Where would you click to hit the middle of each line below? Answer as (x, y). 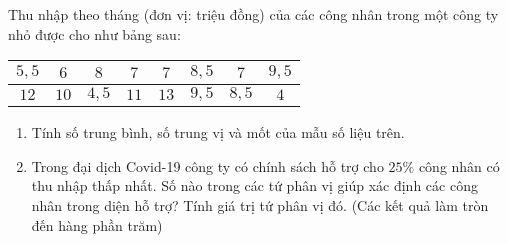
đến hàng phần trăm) (97, 224)
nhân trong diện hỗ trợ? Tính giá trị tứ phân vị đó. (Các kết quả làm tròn (260, 204)
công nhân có (459, 165)
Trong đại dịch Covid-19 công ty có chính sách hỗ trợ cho (207, 165)
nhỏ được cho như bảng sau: (94, 33)
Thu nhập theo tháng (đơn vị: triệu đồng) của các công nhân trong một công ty (253, 14)
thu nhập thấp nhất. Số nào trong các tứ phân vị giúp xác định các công (254, 185)
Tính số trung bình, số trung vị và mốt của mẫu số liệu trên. (218, 132)
